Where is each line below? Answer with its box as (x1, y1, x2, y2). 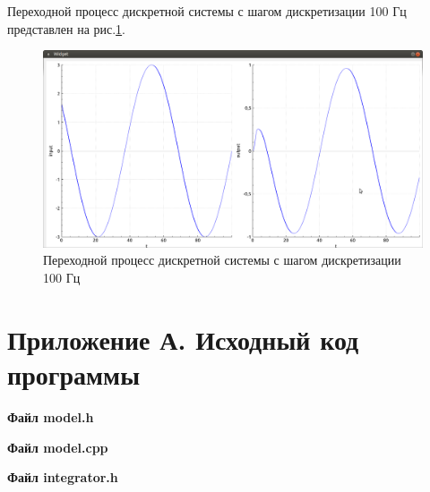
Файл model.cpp (7, 437, 108, 456)
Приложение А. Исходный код (7, 320, 359, 357)
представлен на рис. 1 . (7, 19, 126, 38)
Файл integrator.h (7, 468, 118, 487)
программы (7, 356, 140, 393)
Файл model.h (7, 407, 94, 426)
